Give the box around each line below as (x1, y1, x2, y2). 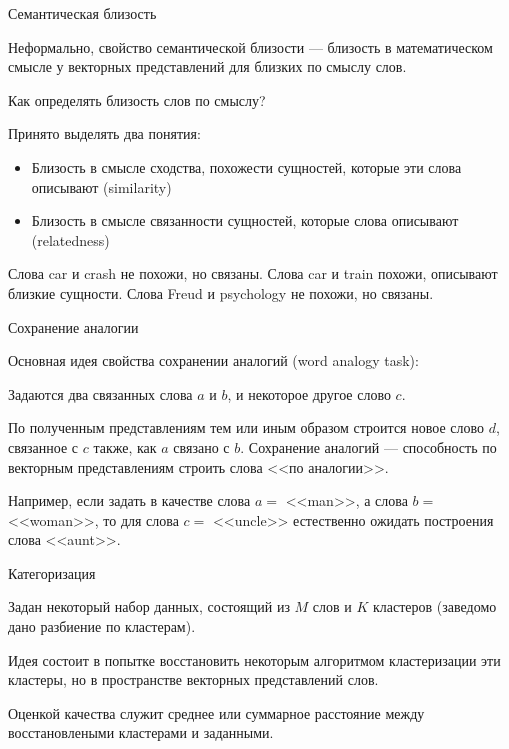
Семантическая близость (8, 3, 157, 23)
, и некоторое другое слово (227, 383, 391, 404)
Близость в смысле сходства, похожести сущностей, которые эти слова (31, 156, 462, 177)
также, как (93, 436, 157, 457)
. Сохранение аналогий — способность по (240, 436, 497, 457)
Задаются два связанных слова (8, 383, 193, 404)
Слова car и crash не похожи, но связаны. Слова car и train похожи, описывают (8, 263, 498, 284)
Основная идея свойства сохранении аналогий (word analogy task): (8, 350, 419, 371)
